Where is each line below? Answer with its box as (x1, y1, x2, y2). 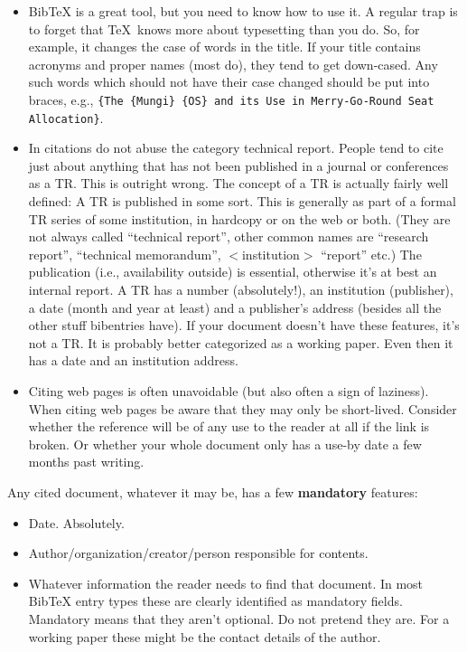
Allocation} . (28, 108, 104, 127)
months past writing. (28, 452, 145, 471)
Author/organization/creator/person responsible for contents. (28, 543, 369, 562)
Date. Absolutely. (28, 513, 125, 532)
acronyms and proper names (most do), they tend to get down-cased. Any (28, 54, 438, 73)
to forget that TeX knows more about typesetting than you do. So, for (28, 19, 420, 38)
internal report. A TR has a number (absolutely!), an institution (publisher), (28, 280, 453, 299)
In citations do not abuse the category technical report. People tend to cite (28, 138, 444, 157)
